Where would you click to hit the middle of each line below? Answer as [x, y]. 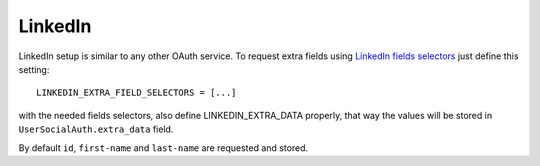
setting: [34, 69]
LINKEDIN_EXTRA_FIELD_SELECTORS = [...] [136, 93]
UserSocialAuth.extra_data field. [96, 129]
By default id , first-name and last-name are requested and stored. [163, 147]
